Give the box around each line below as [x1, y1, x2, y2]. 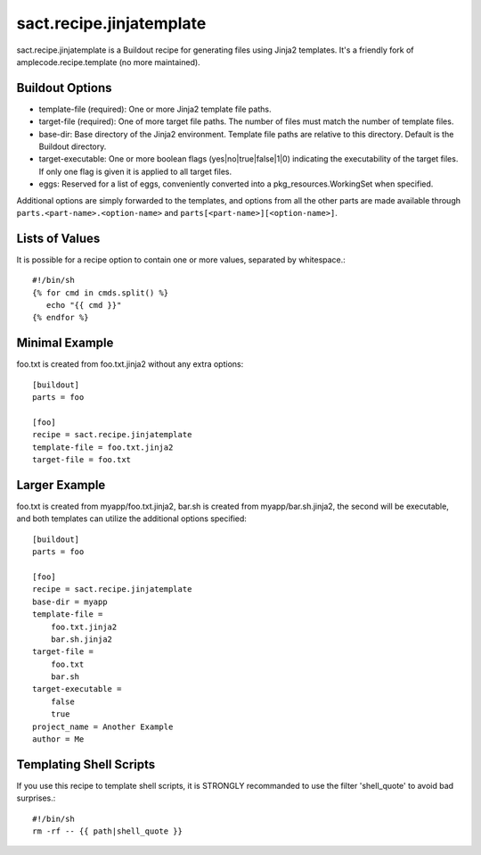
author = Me [32, 735, 85, 744]
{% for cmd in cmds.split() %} [32, 287, 169, 298]
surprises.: [16, 793, 56, 803]
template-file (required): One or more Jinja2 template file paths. [38, 104, 272, 114]
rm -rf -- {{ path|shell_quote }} [32, 826, 183, 836]
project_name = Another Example [32, 721, 174, 732]
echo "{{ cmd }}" [45, 300, 122, 311]
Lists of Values [16, 230, 101, 245]
